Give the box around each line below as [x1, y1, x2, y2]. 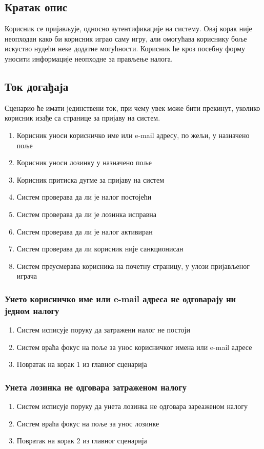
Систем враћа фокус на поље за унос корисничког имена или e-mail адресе [16, 341, 252, 352]
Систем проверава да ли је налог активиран [16, 226, 153, 237]
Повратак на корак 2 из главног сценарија [16, 435, 147, 446]
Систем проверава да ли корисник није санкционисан [16, 243, 184, 254]
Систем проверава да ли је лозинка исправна [16, 208, 157, 219]
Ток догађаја [5, 78, 69, 94]
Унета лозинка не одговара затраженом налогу [5, 380, 187, 393]
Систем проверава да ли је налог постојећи [16, 191, 152, 202]
